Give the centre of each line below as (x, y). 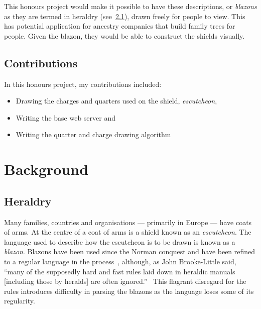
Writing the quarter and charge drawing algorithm (93, 134)
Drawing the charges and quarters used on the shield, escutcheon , (116, 101)
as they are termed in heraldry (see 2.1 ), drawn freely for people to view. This (125, 16)
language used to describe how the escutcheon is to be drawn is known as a (120, 241)
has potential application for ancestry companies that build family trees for (120, 26)
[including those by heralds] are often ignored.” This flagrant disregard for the (125, 281)
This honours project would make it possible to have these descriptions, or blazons (130, 6)
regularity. (20, 301)
